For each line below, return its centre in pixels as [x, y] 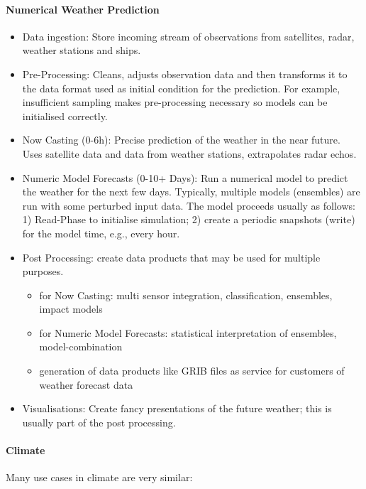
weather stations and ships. [82, 50]
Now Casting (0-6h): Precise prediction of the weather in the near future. [181, 140]
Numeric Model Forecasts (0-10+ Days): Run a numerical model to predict [185, 177]
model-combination [81, 346]
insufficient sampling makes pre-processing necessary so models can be [175, 102]
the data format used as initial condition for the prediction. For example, [181, 88]
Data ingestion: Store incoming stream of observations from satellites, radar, [188, 36]
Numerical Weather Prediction [83, 9]
